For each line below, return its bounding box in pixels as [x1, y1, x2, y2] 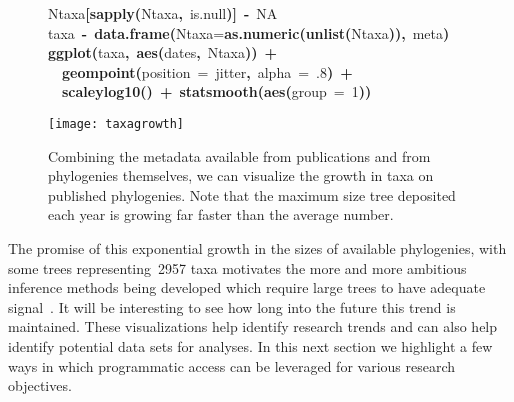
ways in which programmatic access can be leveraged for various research [8, 355, 456, 376]
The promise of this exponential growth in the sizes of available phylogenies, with [8, 238, 507, 258]
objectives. [8, 375, 72, 396]
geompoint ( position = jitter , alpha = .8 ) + [62, 61, 353, 82]
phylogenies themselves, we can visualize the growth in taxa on [48, 165, 434, 186]
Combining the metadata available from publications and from [48, 145, 431, 166]
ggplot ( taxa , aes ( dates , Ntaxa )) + [48, 42, 278, 63]
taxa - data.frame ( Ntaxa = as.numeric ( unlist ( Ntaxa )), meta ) [48, 22, 450, 43]
